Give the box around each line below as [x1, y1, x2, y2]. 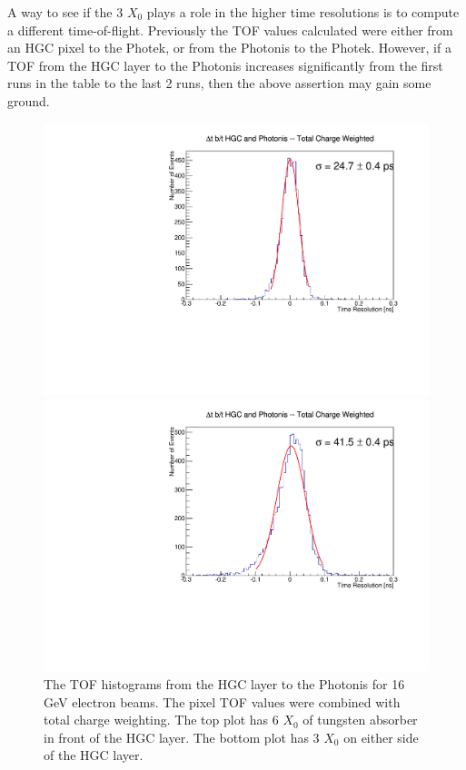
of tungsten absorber [302, 710, 418, 729]
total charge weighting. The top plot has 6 [44, 710, 279, 729]
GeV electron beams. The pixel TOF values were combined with [44, 692, 401, 711]
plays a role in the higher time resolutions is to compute [146, 3, 460, 21]
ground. [7, 91, 50, 110]
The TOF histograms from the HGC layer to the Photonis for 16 [44, 675, 405, 694]
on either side [343, 727, 419, 746]
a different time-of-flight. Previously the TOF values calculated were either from [7, 20, 453, 39]
